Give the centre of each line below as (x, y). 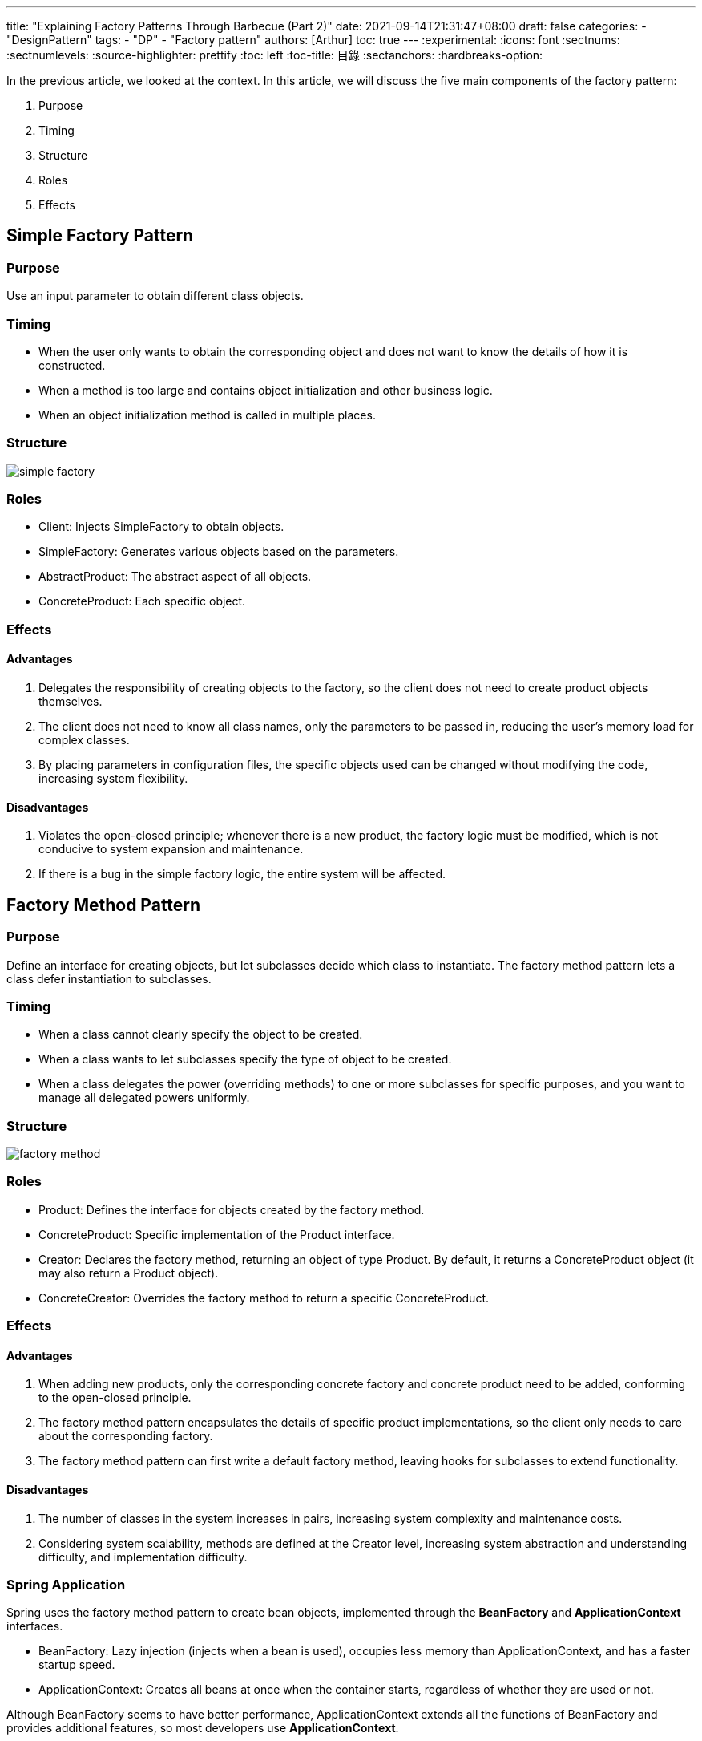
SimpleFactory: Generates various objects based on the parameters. (219, 552)
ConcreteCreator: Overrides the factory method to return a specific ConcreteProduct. (264, 1298)
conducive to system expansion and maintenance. (171, 849)
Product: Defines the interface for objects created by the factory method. (232, 1209)
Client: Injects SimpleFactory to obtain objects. (161, 527)
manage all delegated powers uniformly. (144, 1098)
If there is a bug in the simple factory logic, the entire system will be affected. (242, 874)
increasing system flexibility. (113, 779)
